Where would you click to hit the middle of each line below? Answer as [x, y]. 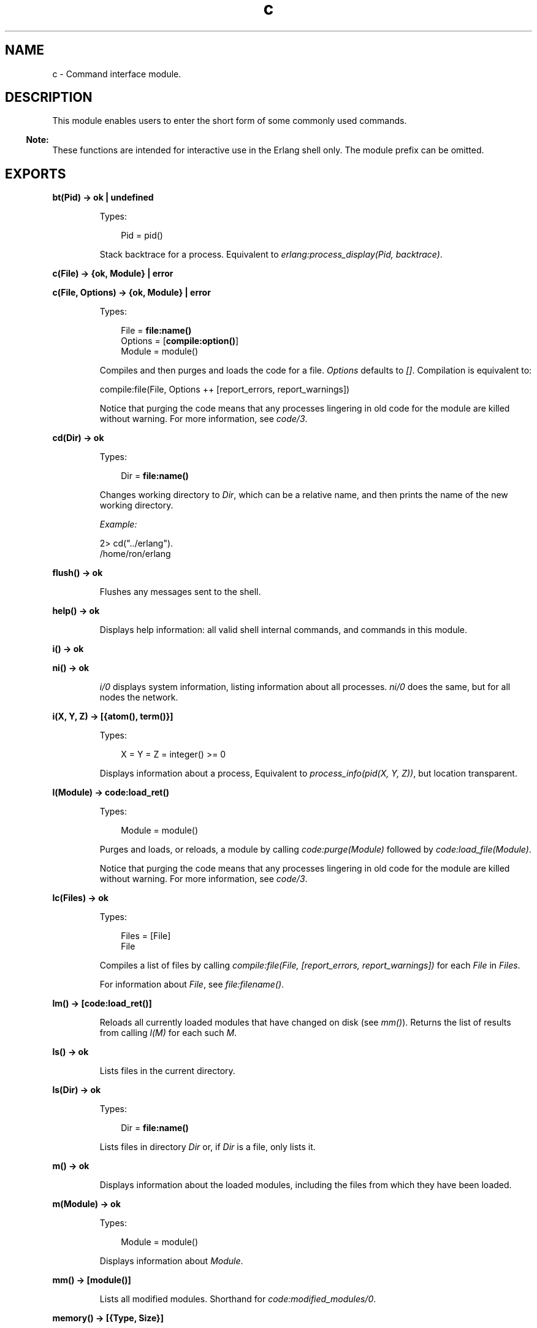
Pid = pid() [142, 236]
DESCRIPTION [49, 98]
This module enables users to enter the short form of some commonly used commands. [230, 121]
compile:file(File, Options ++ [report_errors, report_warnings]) [225, 390]
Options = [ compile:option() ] [180, 341]
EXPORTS [36, 174]
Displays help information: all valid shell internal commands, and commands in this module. [284, 630]
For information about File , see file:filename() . [192, 984]
